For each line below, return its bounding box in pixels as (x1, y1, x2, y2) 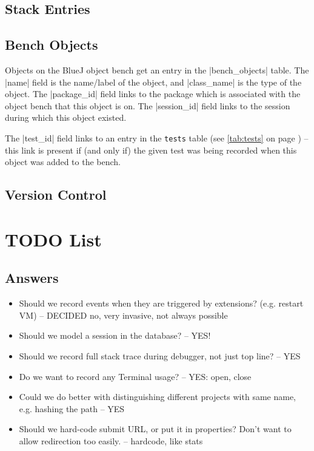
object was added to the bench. (5, 155, 121, 168)
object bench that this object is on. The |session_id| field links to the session (5, 99, 290, 112)
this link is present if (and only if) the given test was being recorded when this (5, 143, 297, 156)
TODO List (5, 226, 102, 251)
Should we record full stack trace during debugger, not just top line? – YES (19, 349, 301, 362)
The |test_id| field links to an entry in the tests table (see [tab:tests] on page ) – (5, 131, 309, 144)
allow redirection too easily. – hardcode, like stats (19, 434, 203, 447)
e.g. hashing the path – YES (19, 402, 125, 415)
